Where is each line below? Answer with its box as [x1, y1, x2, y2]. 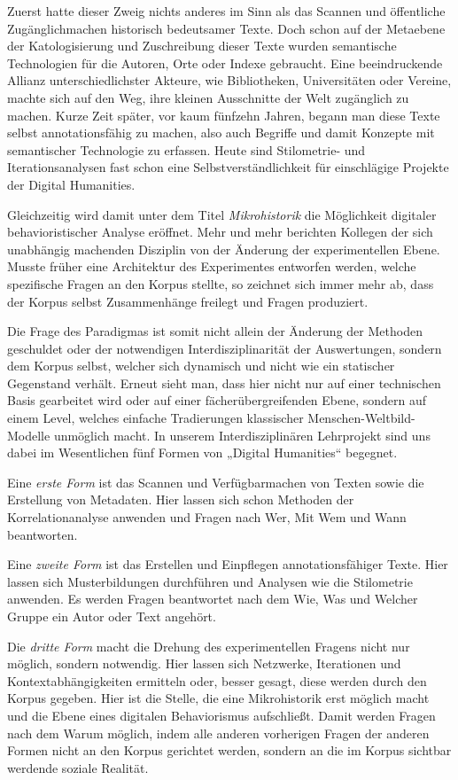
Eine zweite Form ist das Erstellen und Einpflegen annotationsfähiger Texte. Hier [7, 555, 448, 573]
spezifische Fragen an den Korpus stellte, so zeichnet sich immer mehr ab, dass [7, 274, 434, 292]
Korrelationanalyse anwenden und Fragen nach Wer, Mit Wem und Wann [7, 508, 407, 526]
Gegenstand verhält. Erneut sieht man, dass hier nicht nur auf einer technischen [7, 373, 441, 392]
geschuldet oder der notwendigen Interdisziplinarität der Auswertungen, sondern [7, 339, 442, 357]
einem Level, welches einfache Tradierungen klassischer [7, 409, 304, 427]
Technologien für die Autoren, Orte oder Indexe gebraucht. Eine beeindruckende [7, 53, 443, 72]
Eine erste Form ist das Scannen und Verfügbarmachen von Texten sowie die [7, 472, 424, 491]
